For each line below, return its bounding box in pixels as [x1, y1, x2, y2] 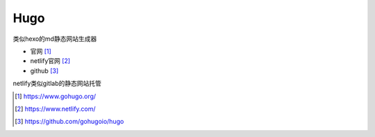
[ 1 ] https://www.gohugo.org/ [15, 92, 97, 100]
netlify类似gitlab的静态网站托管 [12, 80, 102, 88]
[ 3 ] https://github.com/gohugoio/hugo [15, 118, 124, 126]
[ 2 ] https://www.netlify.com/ [15, 104, 97, 113]
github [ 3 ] [30, 66, 59, 75]
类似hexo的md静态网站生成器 [12, 35, 97, 43]
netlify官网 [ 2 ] [30, 57, 71, 65]
